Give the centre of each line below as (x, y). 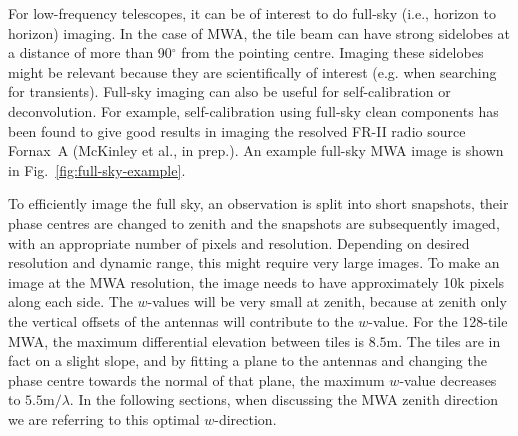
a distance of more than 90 (90, 52)
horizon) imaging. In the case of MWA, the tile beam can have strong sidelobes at (259, 32)
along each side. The (70, 301)
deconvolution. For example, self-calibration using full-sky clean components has (253, 110)
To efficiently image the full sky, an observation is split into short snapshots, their (258, 203)
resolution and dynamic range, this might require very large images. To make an (254, 262)
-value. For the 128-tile (438, 320)
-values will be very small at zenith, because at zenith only (327, 301)
